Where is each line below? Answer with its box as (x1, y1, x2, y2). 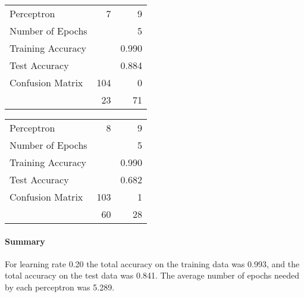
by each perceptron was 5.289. (5, 280, 115, 293)
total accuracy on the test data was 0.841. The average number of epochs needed (5, 269, 299, 282)
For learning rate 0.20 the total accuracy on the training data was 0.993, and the (5, 257, 300, 270)
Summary (5, 235, 45, 247)
